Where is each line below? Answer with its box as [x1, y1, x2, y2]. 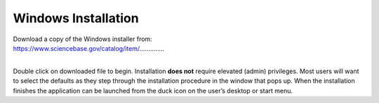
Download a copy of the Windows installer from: [13, 35, 152, 43]
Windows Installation [13, 10, 140, 26]
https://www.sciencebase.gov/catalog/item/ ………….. [13, 44, 165, 52]
